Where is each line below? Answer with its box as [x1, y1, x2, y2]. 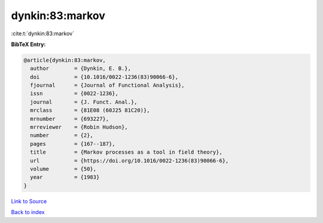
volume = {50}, [30, 166, 97, 172]
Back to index [11, 209, 45, 216]
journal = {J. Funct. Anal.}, [30, 99, 138, 105]
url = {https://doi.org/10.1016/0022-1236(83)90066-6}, [30, 157, 229, 164]
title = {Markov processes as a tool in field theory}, [30, 149, 223, 155]
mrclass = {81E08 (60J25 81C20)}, [30, 107, 150, 114]
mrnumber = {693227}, [30, 115, 109, 122]
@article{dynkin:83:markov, [23, 57, 106, 63]
